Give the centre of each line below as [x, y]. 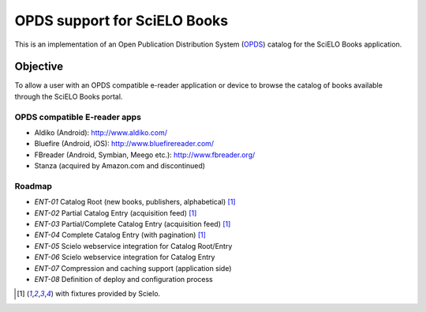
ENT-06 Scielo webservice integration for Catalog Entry [125, 257]
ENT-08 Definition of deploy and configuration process [123, 280]
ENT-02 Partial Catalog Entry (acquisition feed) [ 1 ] [116, 212]
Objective [39, 67]
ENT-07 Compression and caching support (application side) [133, 268]
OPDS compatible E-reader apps [78, 117]
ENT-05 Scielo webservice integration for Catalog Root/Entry [133, 246]
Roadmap [34, 186]
